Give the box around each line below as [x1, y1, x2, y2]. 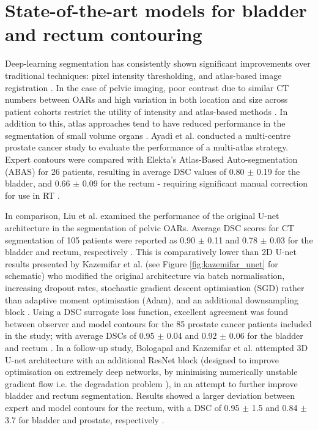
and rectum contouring [5, 21, 202, 46]
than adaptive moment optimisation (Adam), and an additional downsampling [5, 293, 299, 306]
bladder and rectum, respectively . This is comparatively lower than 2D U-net [5, 245, 297, 258]
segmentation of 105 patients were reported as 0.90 [5, 233, 196, 246]
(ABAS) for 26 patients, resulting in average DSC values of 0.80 [5, 165, 245, 177]
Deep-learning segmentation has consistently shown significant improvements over [5, 57, 311, 70]
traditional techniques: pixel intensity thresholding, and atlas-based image [5, 69, 282, 81]
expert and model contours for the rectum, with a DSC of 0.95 [5, 401, 240, 413]
